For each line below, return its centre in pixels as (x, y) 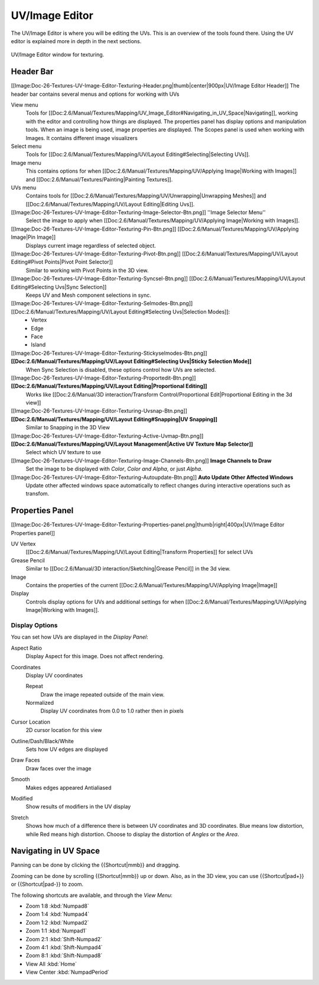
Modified (22, 798)
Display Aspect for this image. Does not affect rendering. (95, 656)
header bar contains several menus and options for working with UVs (95, 94)
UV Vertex (23, 544)
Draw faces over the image (58, 768)
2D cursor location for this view (64, 730)
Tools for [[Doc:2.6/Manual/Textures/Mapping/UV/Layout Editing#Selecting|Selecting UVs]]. (138, 154)
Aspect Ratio (27, 648)
